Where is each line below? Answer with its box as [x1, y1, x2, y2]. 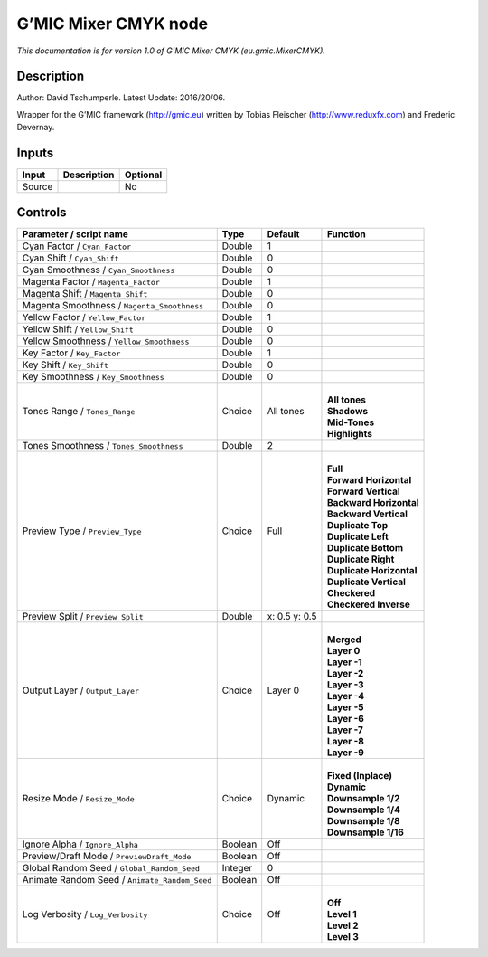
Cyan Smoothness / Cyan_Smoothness [22, 263, 175, 276]
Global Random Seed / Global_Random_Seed [22, 861, 201, 874]
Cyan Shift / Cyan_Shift [22, 251, 119, 264]
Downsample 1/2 [326, 791, 400, 804]
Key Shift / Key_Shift [22, 358, 108, 371]
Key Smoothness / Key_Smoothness [22, 370, 164, 383]
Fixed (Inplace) [326, 769, 393, 782]
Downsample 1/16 [326, 826, 404, 839]
